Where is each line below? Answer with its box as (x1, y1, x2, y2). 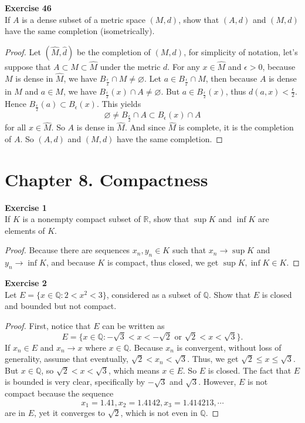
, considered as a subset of (106, 288, 201, 300)
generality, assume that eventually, (5, 352, 128, 365)
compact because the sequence (5, 387, 114, 399)
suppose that (5, 61, 51, 72)
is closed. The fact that (208, 364, 292, 376)
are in (5, 406, 26, 418)
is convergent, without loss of (177, 341, 282, 353)
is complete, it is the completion (178, 121, 294, 133)
